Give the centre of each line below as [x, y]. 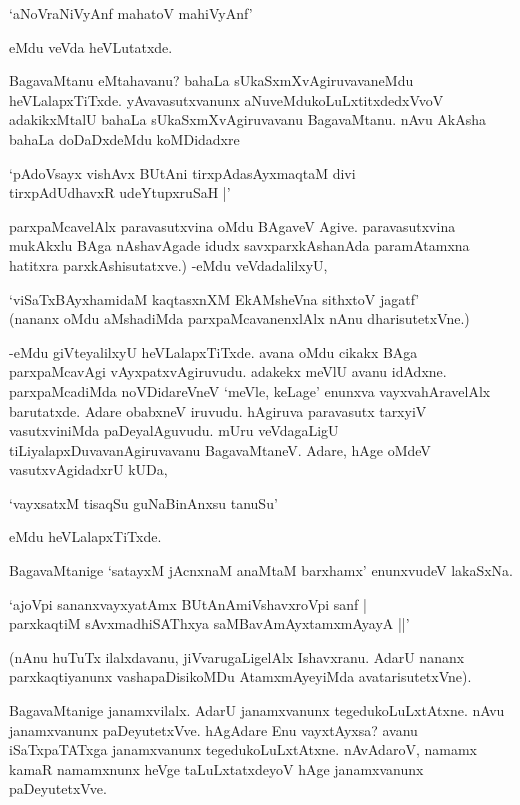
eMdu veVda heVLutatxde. [91, 46]
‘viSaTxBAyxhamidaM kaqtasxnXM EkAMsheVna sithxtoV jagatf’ [214, 298]
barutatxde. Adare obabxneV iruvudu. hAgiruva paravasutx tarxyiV [218, 410]
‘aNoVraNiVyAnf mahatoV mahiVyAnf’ [131, 13]
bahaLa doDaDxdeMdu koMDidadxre [124, 138]
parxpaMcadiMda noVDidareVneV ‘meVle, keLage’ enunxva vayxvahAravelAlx [250, 390]
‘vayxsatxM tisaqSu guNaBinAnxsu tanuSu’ [143, 502]
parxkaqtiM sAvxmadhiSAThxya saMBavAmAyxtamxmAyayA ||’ [209, 623]
